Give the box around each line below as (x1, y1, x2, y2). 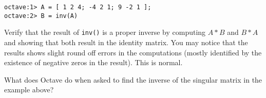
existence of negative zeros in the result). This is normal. (4, 57, 183, 68)
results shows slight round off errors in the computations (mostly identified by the (4, 47, 262, 57)
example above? (4, 84, 54, 95)
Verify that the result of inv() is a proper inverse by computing (4, 27, 206, 37)
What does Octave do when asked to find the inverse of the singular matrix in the (4, 74, 262, 85)
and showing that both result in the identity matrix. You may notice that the (4, 36, 248, 47)
